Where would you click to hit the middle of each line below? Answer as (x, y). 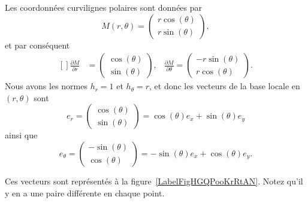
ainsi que (21, 135)
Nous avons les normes (46, 86)
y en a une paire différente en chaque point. (85, 193)
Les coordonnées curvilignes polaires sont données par (104, 7)
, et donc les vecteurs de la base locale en (225, 86)
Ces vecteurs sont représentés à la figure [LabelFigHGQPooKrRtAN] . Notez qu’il (154, 181)
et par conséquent (37, 45)
